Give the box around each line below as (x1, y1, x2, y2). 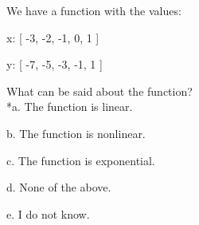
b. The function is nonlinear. (6, 124, 146, 141)
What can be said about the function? (6, 82, 193, 99)
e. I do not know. (6, 205, 90, 222)
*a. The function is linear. (6, 98, 133, 115)
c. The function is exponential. (6, 152, 155, 168)
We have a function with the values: (6, 2, 181, 18)
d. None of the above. (6, 179, 111, 195)
